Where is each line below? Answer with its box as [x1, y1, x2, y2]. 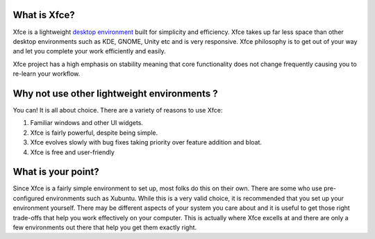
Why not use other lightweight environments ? [12, 88, 218, 99]
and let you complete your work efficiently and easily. [12, 47, 166, 56]
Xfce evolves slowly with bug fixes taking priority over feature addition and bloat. [30, 138, 262, 147]
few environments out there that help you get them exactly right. [12, 223, 197, 232]
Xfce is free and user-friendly [30, 148, 115, 156]
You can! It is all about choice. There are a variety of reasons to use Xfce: [12, 106, 223, 114]
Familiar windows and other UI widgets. [30, 119, 144, 127]
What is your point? [12, 166, 100, 178]
